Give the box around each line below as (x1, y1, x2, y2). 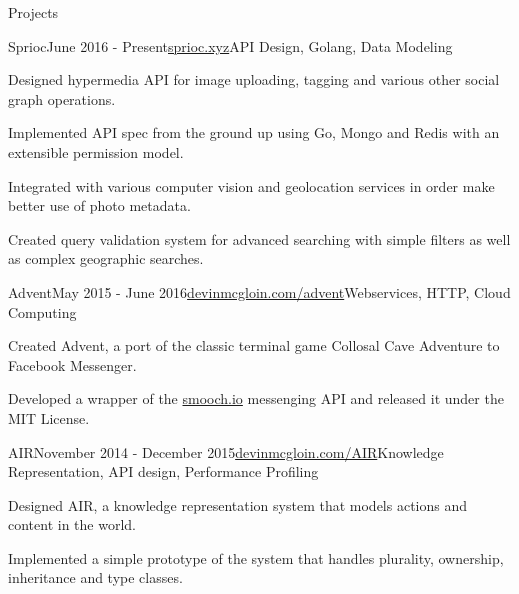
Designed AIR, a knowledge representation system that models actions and (8, 494, 468, 515)
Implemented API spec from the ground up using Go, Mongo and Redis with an (8, 122, 500, 143)
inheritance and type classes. (8, 567, 183, 588)
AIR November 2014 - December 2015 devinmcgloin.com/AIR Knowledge (8, 441, 444, 462)
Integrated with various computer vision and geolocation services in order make (8, 175, 495, 196)
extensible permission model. (8, 141, 184, 162)
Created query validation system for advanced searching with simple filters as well (8, 228, 511, 249)
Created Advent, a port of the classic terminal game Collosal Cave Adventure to (8, 335, 500, 356)
